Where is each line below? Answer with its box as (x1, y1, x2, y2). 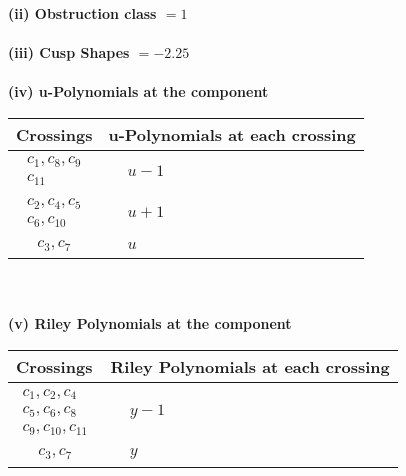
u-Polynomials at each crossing (108, 122, 356, 146)
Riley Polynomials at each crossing (110, 355, 390, 379)
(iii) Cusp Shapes (8, 42, 130, 63)
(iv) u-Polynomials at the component (8, 81, 269, 102)
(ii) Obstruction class (8, 3, 157, 23)
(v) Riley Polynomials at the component (8, 313, 292, 334)
